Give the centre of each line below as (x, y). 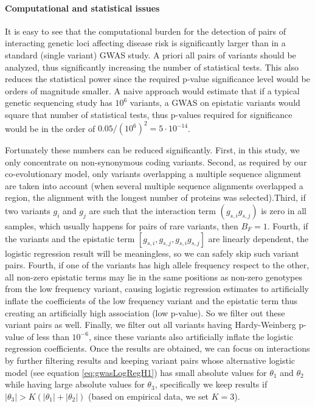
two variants (28, 211)
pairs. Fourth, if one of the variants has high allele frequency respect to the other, (157, 265)
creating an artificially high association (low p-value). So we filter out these (145, 312)
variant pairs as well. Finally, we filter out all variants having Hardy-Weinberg (151, 325)
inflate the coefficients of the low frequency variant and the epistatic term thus (151, 300)
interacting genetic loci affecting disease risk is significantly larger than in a (145, 43)
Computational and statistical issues (82, 8)
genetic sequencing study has (59, 103)
